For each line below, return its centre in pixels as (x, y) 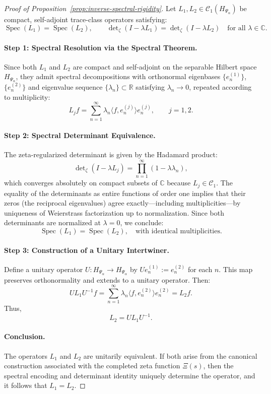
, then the (218, 366)
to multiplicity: (27, 96)
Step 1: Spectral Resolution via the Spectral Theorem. (101, 47)
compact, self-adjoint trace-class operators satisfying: (86, 19)
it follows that (26, 385)
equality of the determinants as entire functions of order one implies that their (125, 193)
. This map (236, 269)
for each (200, 269)
